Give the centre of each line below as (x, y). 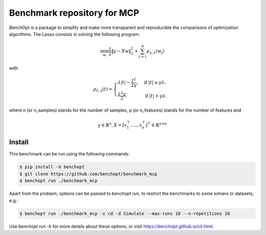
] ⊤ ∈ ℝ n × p (156, 125)
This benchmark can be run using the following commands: (69, 154)
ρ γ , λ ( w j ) (156, 52)
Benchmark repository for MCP (74, 13)
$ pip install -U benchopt (52, 167)
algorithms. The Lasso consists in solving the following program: (75, 34)
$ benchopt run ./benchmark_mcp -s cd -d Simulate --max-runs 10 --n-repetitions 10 (125, 213)
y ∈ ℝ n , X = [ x (112, 125)
